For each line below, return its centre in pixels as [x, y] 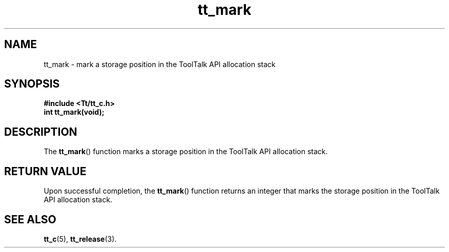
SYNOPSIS [32, 84]
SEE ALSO [30, 219]
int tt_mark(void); [74, 112]
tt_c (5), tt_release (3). [80, 239]
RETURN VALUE [45, 171]
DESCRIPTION [41, 132]
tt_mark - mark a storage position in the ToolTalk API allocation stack [160, 64]
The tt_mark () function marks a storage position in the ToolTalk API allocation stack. [186, 152]
